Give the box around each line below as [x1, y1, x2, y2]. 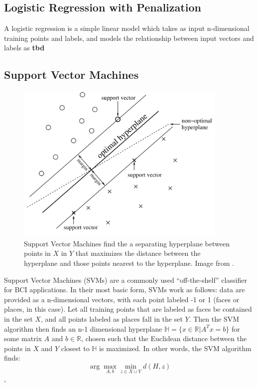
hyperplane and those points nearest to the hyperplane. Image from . [24, 258, 234, 268]
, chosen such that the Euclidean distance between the [81, 333, 247, 344]
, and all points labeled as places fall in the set [40, 314, 183, 324]
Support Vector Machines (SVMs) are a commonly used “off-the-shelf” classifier [4, 274, 247, 285]
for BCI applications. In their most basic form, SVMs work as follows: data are [4, 284, 245, 295]
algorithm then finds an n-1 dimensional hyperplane [4, 323, 162, 334]
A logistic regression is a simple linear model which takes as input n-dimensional [4, 23, 250, 33]
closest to [61, 343, 90, 353]
